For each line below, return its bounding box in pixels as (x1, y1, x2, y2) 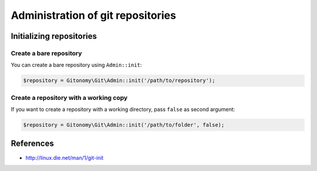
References (11, 139, 54, 149)
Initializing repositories (11, 31, 97, 41)
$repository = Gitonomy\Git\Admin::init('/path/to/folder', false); (23, 122, 225, 129)
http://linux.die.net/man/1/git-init (25, 154, 104, 161)
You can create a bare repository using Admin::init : (11, 62, 142, 69)
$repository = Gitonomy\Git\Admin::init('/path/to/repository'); (23, 77, 215, 84)
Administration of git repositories (11, 9, 176, 22)
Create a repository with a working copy (11, 93, 128, 102)
